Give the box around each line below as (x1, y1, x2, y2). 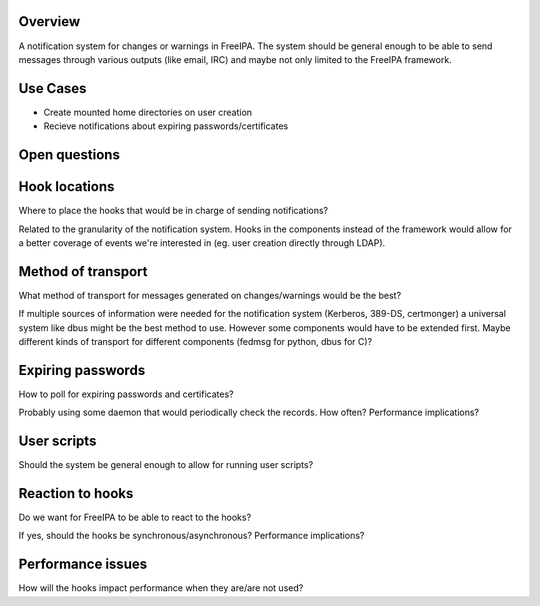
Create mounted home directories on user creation (43, 106, 253, 118)
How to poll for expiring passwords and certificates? (18, 388, 234, 400)
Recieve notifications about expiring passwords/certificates (43, 120, 289, 132)
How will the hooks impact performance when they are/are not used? (18, 582, 304, 594)
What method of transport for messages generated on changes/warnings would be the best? (18, 289, 402, 301)
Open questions (18, 146, 120, 164)
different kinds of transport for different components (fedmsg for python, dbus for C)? (18, 335, 373, 347)
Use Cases (18, 80, 87, 97)
